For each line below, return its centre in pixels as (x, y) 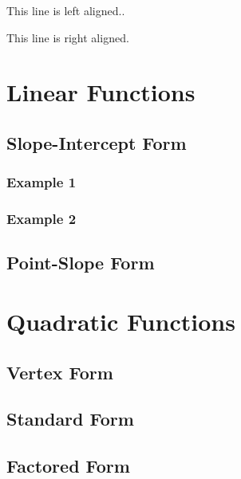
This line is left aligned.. (66, 10)
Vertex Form (60, 372)
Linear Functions (101, 92)
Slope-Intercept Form (97, 142)
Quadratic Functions (121, 321)
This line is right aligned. (68, 37)
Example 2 (41, 219)
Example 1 (41, 182)
